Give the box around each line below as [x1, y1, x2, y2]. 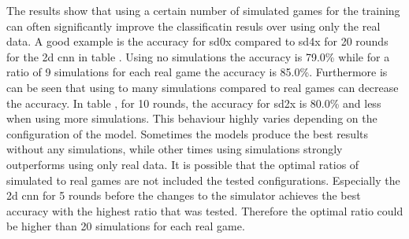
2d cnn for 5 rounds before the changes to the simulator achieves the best [6, 187, 361, 204]
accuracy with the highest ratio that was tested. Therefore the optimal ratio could [6, 202, 403, 219]
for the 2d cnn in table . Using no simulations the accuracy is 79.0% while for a [6, 48, 390, 64]
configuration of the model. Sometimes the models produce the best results [6, 125, 368, 142]
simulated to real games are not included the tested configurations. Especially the [6, 171, 400, 188]
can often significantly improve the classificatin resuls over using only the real [6, 17, 381, 34]
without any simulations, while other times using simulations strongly [6, 141, 343, 157]
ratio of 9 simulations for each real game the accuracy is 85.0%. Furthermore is [6, 64, 388, 80]
